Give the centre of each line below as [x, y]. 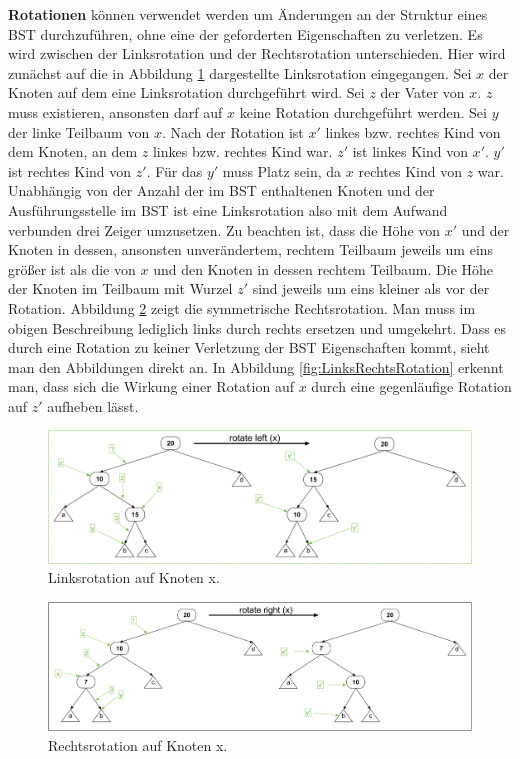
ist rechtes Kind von [70, 170]
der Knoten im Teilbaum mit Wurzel [120, 288]
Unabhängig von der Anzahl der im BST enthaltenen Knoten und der [221, 190]
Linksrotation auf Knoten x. [134, 577]
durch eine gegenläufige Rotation [411, 386]
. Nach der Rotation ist [232, 131]
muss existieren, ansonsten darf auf [115, 111]
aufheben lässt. [93, 405]
